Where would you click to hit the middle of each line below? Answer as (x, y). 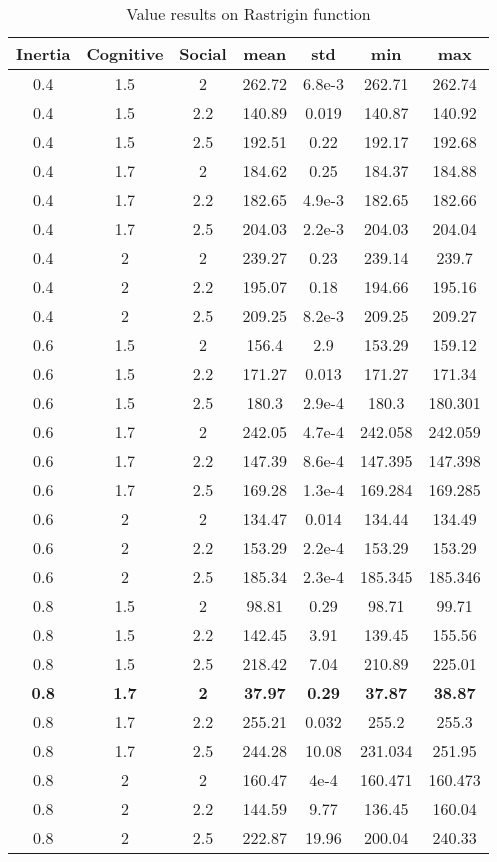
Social (203, 53)
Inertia (43, 53)
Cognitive (125, 53)
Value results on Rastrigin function (248, 13)
